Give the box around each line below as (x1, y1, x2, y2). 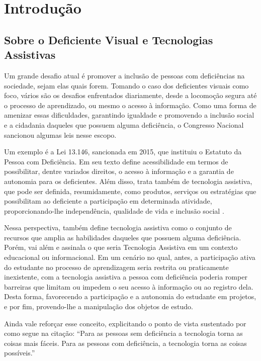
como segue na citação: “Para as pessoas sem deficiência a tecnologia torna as (4, 328, 243, 338)
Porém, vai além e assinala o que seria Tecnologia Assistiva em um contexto (4, 242, 238, 252)
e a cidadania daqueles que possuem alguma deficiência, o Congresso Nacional (4, 119, 244, 130)
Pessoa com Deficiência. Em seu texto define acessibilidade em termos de (4, 156, 228, 166)
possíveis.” (4, 347, 35, 358)
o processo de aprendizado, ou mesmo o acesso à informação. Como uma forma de (4, 100, 256, 110)
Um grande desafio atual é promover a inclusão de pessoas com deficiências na (4, 70, 245, 80)
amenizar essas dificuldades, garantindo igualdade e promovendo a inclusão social (4, 110, 254, 120)
